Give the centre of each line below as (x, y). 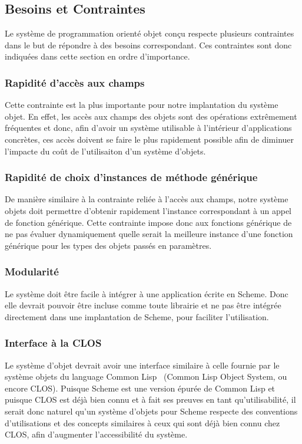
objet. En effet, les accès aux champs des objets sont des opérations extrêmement (151, 116)
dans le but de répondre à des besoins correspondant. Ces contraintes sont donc (148, 45)
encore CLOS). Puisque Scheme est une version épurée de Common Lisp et (140, 388)
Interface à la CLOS (53, 343)
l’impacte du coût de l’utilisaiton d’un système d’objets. (105, 151)
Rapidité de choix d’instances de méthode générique (131, 177)
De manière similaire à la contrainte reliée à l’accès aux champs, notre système (147, 199)
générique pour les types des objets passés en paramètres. (108, 245)
